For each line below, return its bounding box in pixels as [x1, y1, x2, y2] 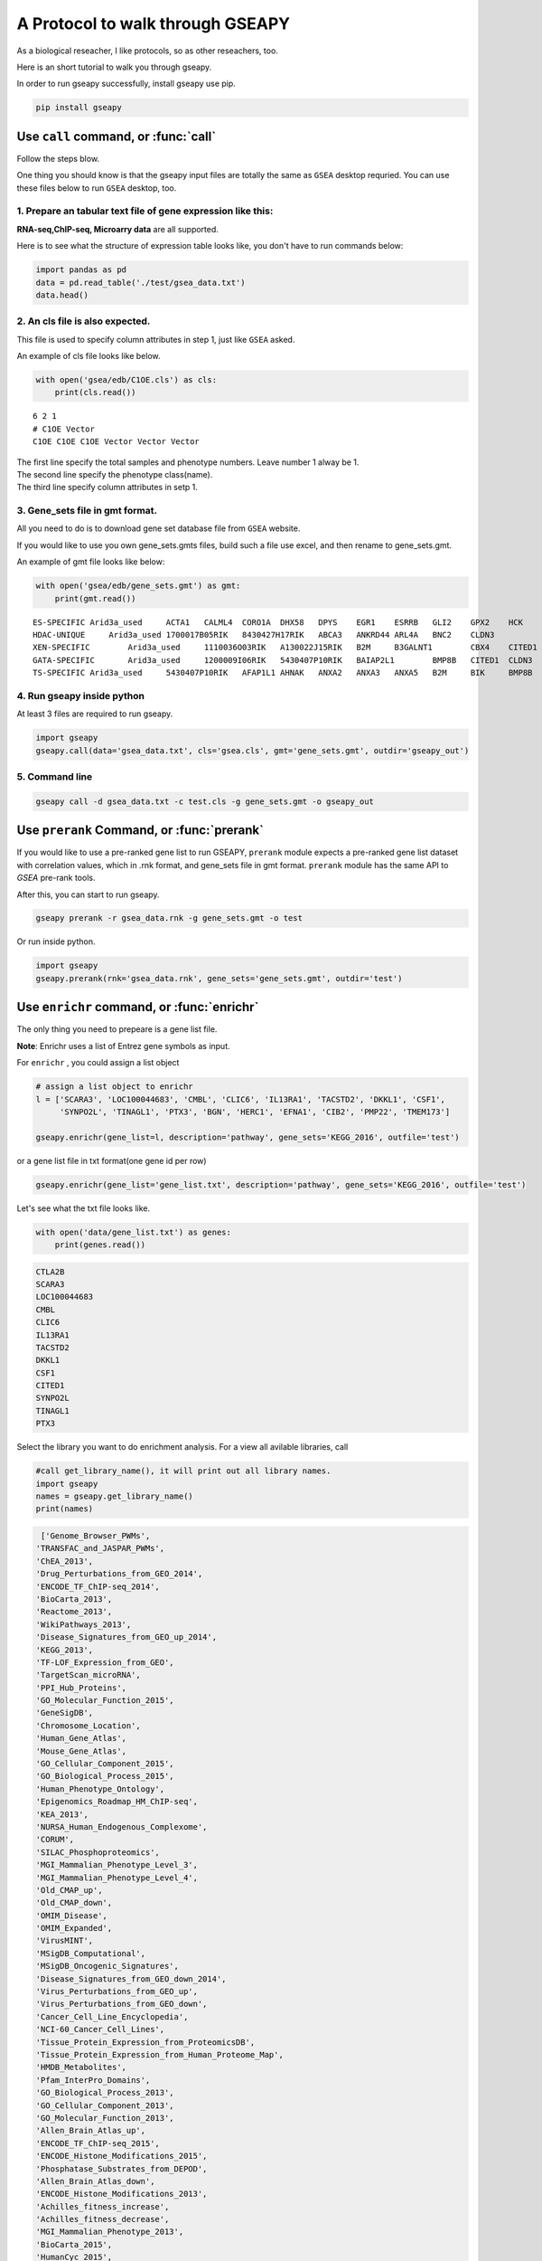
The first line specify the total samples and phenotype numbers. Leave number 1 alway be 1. [16, 457, 360, 468]
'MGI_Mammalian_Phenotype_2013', [35, 2227, 184, 2237]
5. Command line [16, 771, 93, 783]
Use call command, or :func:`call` [16, 128, 217, 144]
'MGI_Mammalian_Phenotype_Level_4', [35, 1872, 199, 1883]
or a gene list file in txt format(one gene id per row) [16, 1155, 207, 1166]
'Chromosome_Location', [35, 1720, 142, 1731]
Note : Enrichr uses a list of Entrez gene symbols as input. [16, 1040, 230, 1051]
